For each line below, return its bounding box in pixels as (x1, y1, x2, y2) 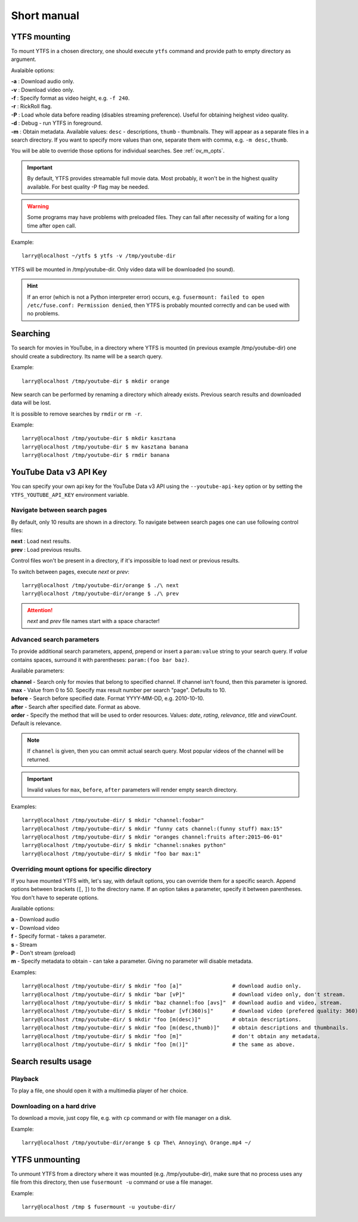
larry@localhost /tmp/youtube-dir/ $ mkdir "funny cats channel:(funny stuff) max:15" (21, 825, 283, 832)
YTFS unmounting (11, 1155, 81, 1165)
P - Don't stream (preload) (11, 950, 76, 957)
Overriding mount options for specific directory (11, 865, 152, 873)
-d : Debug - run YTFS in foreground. (11, 119, 103, 127)
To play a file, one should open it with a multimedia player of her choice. (11, 1087, 188, 1094)
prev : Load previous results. (11, 546, 82, 553)
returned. (27, 756, 50, 763)
